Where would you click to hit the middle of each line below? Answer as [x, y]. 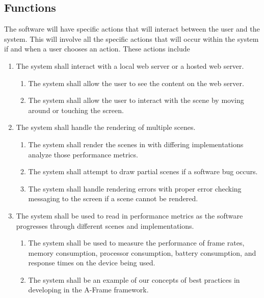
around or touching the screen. [76, 110]
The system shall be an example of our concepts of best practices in [134, 279]
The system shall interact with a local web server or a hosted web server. [130, 65]
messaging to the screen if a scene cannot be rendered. [113, 198]
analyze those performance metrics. [83, 154]
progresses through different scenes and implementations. [105, 225]
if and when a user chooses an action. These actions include [97, 49]
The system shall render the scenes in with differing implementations [136, 144]
